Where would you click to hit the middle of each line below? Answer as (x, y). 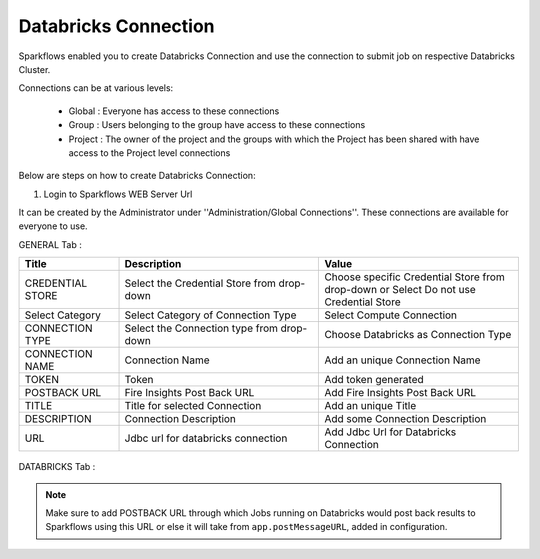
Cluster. (34, 69)
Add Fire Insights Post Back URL (400, 393)
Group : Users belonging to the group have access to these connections (217, 125)
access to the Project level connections (149, 152)
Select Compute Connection (391, 315)
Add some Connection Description (405, 419)
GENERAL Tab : (50, 244)
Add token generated (374, 380)
